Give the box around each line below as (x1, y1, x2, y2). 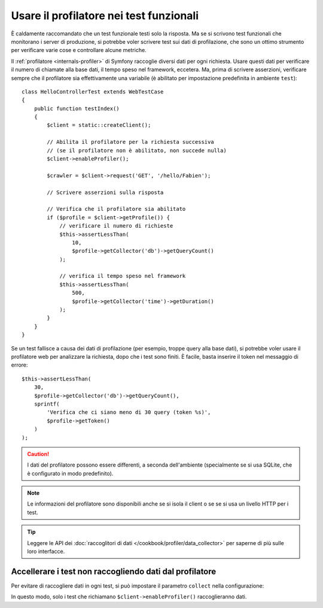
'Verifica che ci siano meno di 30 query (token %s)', (47, 409, 211, 416)
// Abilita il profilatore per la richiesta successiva (47, 138, 215, 146)
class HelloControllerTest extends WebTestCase (22, 88, 164, 95)
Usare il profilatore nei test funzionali (11, 9, 199, 22)
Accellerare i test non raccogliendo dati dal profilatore (11, 566, 217, 576)
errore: (11, 361, 28, 368)
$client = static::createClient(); (47, 122, 151, 129)
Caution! (27, 450, 50, 458)
